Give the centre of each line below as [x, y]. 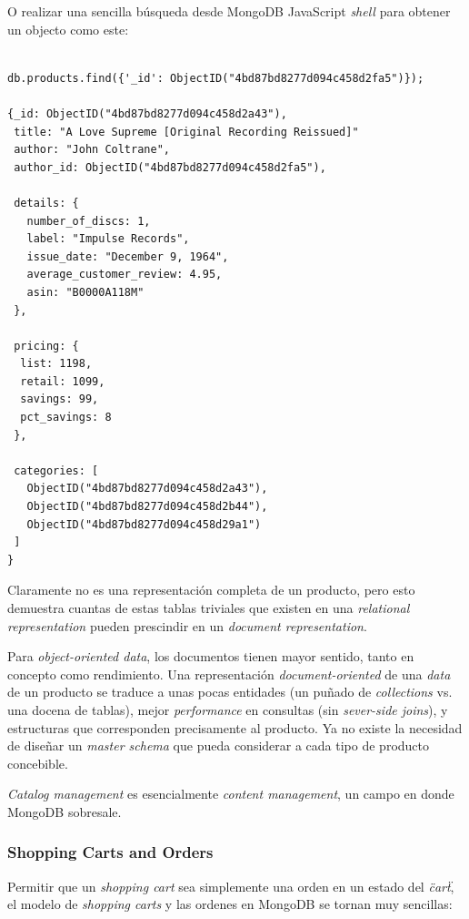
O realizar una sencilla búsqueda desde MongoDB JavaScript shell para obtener [229, 11]
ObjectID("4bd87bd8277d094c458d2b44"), [147, 507]
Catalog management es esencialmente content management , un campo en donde [231, 794]
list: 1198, [56, 364]
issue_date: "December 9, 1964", [128, 256]
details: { [46, 203]
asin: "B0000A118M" [85, 292]
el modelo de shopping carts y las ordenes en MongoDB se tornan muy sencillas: [230, 904]
